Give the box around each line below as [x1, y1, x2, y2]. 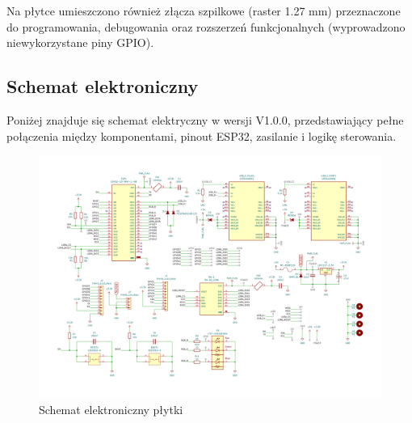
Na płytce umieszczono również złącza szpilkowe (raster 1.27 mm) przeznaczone [6, 2, 401, 19]
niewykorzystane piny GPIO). [6, 34, 154, 51]
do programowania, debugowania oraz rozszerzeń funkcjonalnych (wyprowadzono [6, 18, 406, 35]
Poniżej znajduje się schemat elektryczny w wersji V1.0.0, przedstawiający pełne [6, 111, 404, 128]
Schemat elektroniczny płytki [39, 400, 183, 417]
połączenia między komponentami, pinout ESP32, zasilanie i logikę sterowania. [6, 127, 397, 144]
